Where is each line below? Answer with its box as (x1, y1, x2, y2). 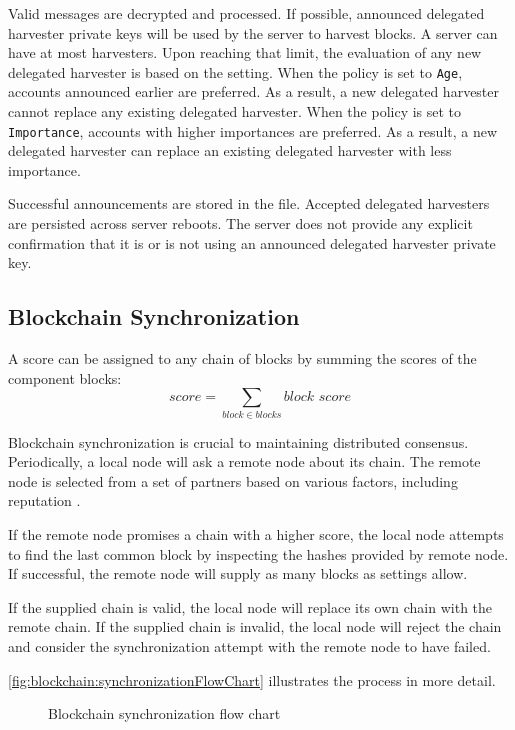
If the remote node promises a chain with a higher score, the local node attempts (8, 523, 504, 544)
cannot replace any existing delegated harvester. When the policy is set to (8, 101, 462, 122)
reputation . (8, 490, 81, 511)
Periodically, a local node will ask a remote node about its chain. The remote (8, 451, 481, 472)
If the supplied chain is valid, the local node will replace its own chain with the (8, 596, 493, 617)
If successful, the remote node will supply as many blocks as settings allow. (8, 563, 468, 584)
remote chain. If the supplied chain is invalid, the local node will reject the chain (8, 616, 502, 637)
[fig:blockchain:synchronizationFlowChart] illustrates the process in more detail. (8, 669, 496, 690)
